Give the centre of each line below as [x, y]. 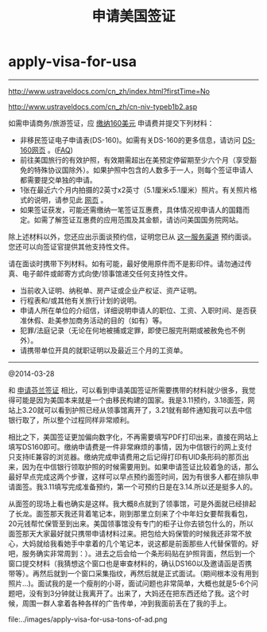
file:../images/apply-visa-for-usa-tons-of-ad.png [88, 619]
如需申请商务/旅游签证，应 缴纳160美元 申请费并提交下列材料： [111, 123]
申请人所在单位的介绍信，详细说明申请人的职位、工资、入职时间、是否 [135, 310]
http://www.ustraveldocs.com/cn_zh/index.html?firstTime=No [109, 91]
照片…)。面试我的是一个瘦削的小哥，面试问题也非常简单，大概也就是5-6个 [130, 583]
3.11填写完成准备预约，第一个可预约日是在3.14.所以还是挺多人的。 [149, 486]
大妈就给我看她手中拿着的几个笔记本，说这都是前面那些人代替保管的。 [137, 544]
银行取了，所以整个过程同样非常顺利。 [71, 420]
